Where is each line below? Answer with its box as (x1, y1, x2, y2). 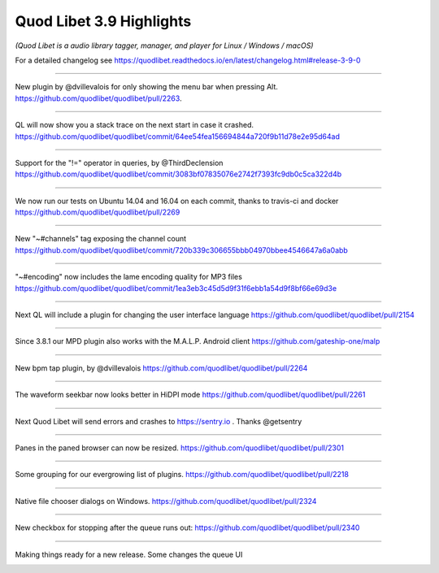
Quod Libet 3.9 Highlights (15, 12, 192, 30)
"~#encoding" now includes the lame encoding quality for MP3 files (15, 272, 243, 282)
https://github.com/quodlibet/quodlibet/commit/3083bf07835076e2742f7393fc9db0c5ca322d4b (15, 169, 342, 179)
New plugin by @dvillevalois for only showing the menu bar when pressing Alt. (15, 82, 278, 92)
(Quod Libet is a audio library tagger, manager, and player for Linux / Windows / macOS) (15, 41, 314, 50)
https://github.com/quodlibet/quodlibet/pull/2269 (15, 207, 180, 217)
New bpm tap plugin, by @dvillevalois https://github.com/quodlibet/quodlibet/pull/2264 (15, 362, 308, 373)
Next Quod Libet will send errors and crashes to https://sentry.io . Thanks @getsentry (15, 416, 302, 426)
